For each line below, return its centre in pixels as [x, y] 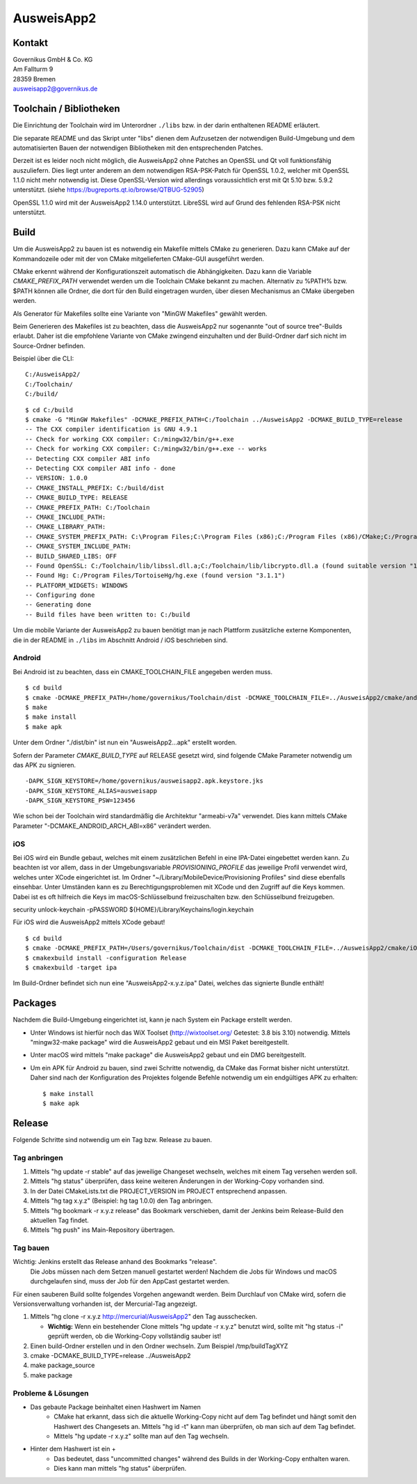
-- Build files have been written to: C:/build [108, 614]
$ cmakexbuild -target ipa [71, 967]
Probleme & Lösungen [51, 1393]
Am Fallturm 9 [33, 69]
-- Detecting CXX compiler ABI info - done [100, 468]
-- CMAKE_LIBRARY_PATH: [66, 527]
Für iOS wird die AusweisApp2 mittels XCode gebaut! [89, 922]
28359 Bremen [34, 79]
